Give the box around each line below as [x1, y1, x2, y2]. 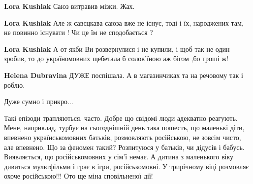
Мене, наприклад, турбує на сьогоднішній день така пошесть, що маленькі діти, [4, 122, 245, 133]
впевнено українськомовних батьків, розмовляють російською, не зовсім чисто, [4, 132, 241, 142]
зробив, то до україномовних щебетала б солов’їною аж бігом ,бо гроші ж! [4, 53, 228, 64]
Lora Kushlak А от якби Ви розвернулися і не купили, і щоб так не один [4, 43, 230, 54]
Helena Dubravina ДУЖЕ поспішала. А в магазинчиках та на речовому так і [4, 70, 243, 80]
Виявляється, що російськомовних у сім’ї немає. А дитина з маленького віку [4, 151, 234, 162]
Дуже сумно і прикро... [4, 96, 73, 107]
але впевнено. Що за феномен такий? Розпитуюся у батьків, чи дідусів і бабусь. [4, 142, 245, 152]
